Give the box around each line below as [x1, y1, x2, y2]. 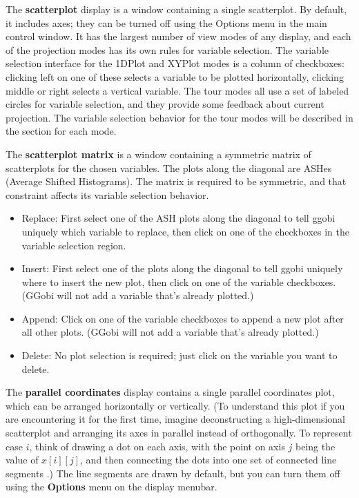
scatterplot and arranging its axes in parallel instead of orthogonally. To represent [6, 425, 352, 440]
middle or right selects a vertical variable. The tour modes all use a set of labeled [6, 83, 349, 97]
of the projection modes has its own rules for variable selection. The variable [6, 42, 329, 57]
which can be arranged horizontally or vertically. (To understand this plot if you [6, 398, 345, 412]
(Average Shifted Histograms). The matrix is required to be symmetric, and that [6, 174, 347, 189]
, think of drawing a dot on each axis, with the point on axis [29, 439, 285, 453]
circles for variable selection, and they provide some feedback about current [6, 97, 324, 111]
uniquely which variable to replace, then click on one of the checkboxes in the [21, 224, 349, 238]
